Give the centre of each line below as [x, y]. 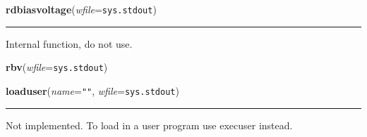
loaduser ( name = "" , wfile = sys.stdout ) [92, 90]
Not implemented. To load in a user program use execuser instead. [149, 125]
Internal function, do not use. [69, 43]
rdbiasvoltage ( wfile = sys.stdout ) [81, 9]
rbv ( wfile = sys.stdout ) [57, 67]
